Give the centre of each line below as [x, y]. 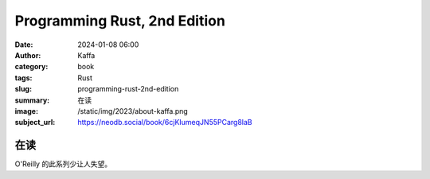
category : [31, 67]
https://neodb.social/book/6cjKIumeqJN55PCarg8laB [165, 123]
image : [27, 111]
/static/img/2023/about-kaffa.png [133, 111]
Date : [24, 45]
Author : [28, 55]
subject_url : [35, 123]
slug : [23, 89]
